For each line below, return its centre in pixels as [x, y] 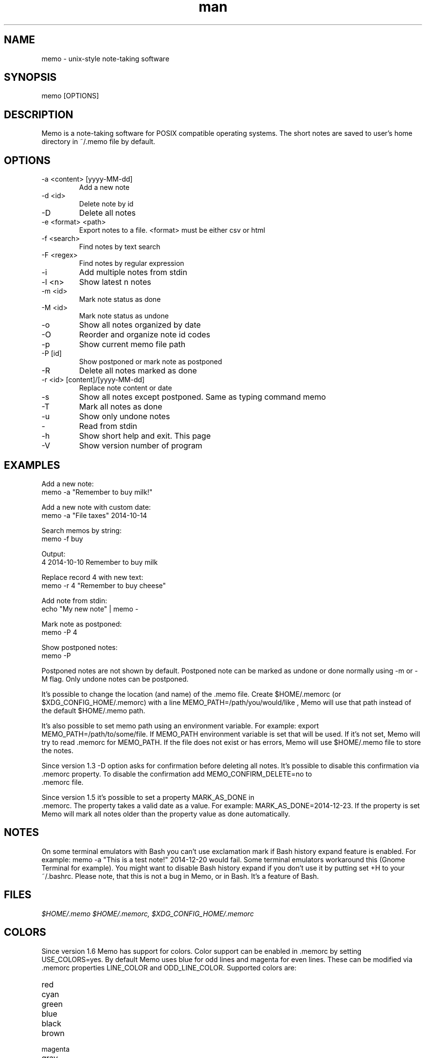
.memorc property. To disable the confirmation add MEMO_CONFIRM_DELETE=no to [177, 774]
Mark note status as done [120, 299]
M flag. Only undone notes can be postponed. [115, 679]
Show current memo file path [132, 344]
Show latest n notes [115, 282]
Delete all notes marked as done [138, 371]
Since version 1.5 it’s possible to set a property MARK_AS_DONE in [148, 797]
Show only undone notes [124, 417]
